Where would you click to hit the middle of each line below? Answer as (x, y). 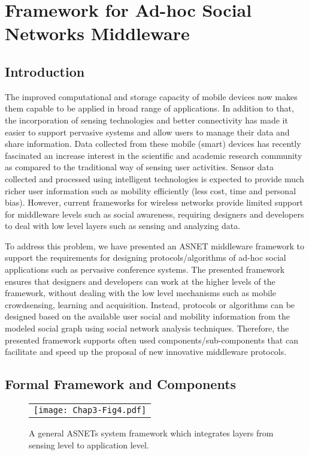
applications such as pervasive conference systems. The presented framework (145, 269)
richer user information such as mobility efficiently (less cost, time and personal (151, 190)
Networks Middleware (97, 33)
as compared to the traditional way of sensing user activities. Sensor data (139, 167)
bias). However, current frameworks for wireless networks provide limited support (154, 202)
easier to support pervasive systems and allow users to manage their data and (147, 132)
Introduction (45, 71)
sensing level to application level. (89, 445)
